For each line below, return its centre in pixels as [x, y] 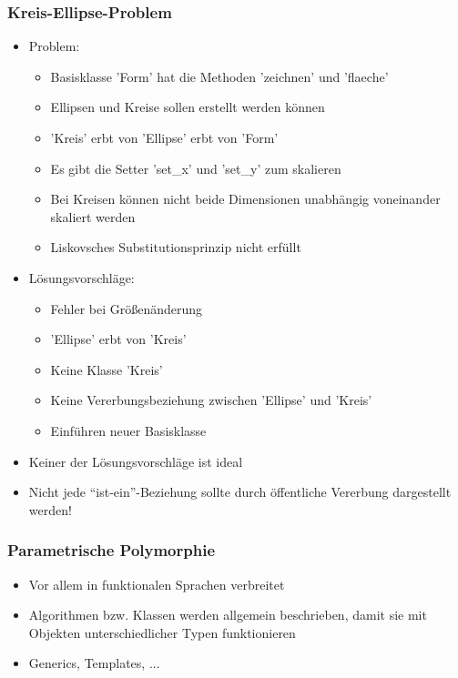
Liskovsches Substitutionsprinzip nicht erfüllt [176, 247]
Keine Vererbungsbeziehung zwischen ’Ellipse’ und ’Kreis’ [211, 400]
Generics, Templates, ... [94, 663]
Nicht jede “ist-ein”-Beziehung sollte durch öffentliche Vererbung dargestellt [240, 492]
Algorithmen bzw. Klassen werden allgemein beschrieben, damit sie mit [228, 615]
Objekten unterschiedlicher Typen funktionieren [162, 632]
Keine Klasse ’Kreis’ [107, 369]
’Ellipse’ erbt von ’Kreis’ [118, 339]
